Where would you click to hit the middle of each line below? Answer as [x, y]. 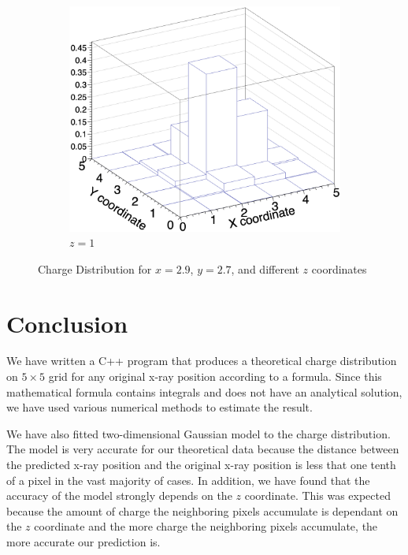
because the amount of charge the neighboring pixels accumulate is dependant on [202, 510]
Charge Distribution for [95, 268]
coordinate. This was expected [317, 495]
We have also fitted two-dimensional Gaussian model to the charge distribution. [198, 433]
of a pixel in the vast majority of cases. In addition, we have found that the [188, 480]
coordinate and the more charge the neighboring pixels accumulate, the [206, 526]
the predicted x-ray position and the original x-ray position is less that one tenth [201, 465]
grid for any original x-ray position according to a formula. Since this [215, 376]
